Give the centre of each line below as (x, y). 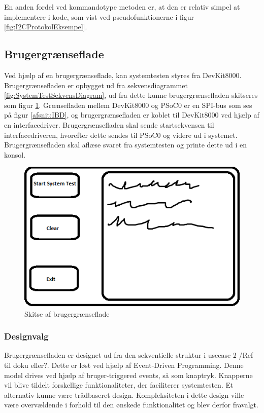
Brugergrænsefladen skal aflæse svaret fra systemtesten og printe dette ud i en (126, 145)
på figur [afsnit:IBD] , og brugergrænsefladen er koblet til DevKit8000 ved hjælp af (132, 115)
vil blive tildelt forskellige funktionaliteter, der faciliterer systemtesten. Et (119, 385)
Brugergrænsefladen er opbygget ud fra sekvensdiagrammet (96, 85)
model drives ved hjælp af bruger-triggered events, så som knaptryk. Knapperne (128, 375)
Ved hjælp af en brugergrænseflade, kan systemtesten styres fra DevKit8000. (123, 75)
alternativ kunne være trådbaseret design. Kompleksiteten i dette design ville (124, 395)
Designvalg (26, 336)
